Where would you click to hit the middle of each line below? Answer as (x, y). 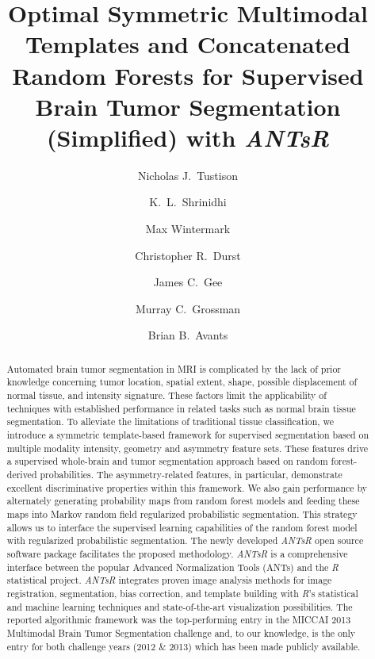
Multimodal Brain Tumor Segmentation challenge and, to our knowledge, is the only (181, 632)
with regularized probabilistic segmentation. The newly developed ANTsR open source (185, 540)
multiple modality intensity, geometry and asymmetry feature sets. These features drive (187, 448)
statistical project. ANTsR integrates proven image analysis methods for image (169, 580)
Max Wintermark (188, 229)
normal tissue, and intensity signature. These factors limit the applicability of (166, 395)
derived (22, 475)
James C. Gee (188, 282)
